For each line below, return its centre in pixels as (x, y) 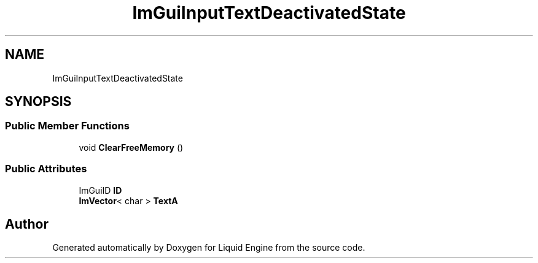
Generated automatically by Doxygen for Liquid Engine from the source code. (209, 248)
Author (27, 224)
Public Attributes (46, 169)
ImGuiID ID (100, 190)
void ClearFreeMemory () (131, 147)
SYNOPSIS (38, 102)
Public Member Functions (67, 126)
